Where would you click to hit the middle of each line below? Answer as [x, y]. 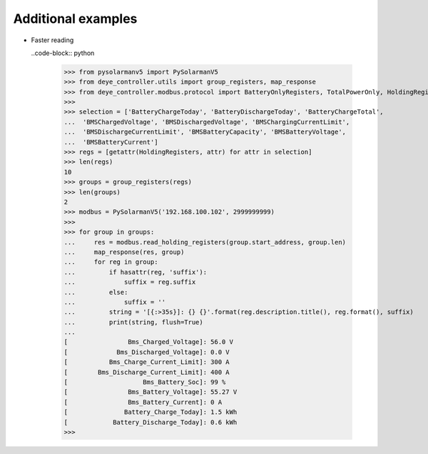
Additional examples [75, 19]
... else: [96, 292]
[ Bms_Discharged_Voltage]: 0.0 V [147, 352]
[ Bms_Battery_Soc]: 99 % [145, 382]
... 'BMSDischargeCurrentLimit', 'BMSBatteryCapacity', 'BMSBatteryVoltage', [205, 132]
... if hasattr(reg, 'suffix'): [135, 272]
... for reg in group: [111, 262]
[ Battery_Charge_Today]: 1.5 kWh [151, 412]
